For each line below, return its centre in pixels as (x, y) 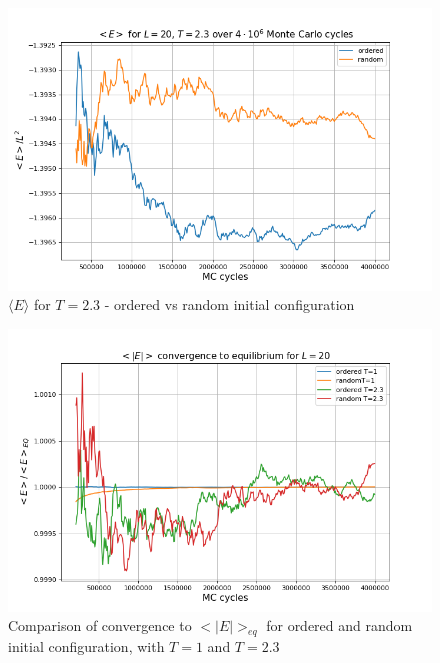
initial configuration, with (86, 645)
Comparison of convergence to (100, 625)
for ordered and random (339, 625)
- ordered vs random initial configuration (229, 304)
